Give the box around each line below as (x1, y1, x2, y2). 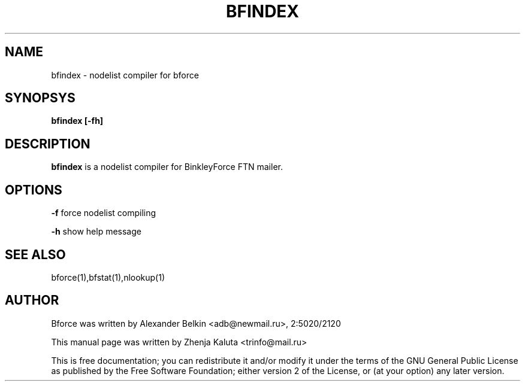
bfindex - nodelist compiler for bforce (51, 69, 199, 80)
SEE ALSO (5, 247, 66, 262)
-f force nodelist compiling (51, 208, 156, 218)
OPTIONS (5, 182, 62, 197)
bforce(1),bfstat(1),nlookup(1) (51, 272, 165, 282)
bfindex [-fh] (51, 116, 104, 126)
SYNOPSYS (5, 90, 76, 106)
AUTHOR (5, 293, 59, 308)
